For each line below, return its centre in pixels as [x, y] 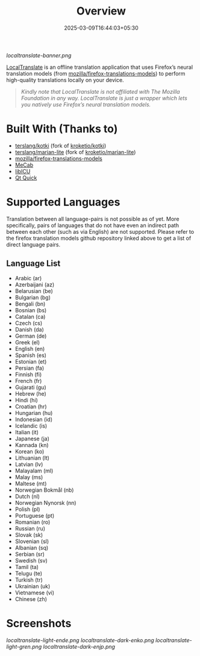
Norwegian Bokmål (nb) [44, 490]
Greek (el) [27, 342]
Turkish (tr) [29, 580]
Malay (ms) [29, 477]
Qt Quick [26, 178]
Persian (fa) [29, 368]
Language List [33, 264]
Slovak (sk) [29, 535]
